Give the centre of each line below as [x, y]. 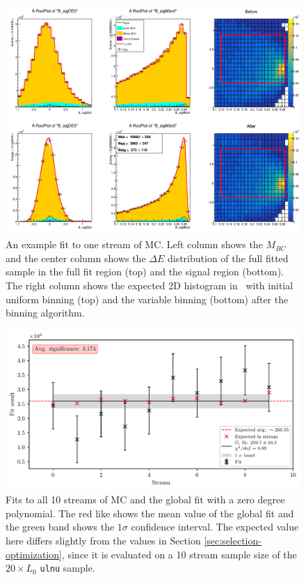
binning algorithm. [45, 313]
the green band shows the [60, 527]
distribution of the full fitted [228, 258]
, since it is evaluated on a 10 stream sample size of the [179, 554]
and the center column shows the [76, 258]
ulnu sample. [67, 568]
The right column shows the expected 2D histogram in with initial [150, 285]
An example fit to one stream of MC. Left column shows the [134, 244]
